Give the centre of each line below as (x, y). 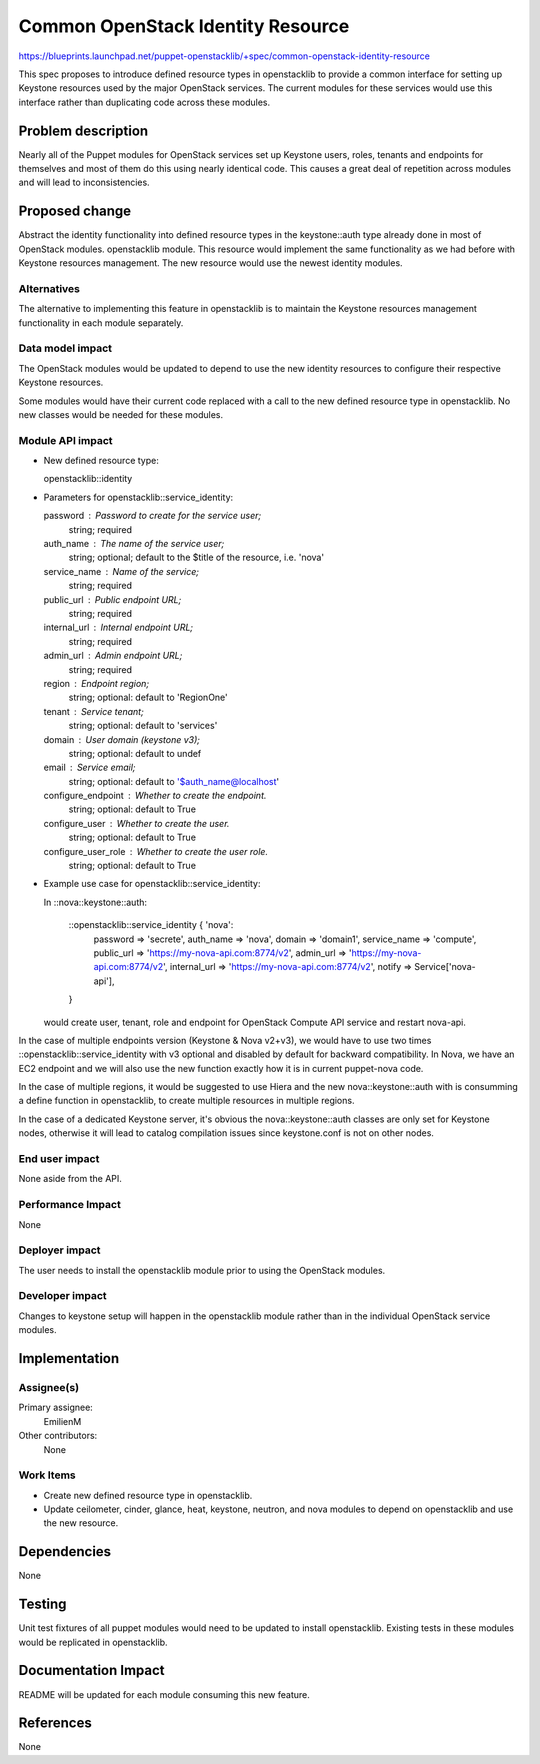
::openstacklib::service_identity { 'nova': (151, 925)
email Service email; (89, 767)
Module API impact (66, 440)
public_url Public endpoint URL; (112, 599)
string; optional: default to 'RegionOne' (148, 697)
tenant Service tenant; (93, 711)
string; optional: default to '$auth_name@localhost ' (174, 781)
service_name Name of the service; (121, 571)
